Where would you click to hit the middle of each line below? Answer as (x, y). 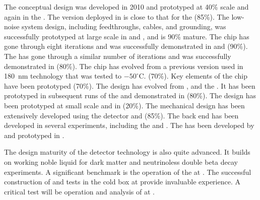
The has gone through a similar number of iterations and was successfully (118, 56)
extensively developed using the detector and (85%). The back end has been (121, 115)
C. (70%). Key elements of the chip (193, 76)
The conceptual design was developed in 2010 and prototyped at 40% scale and (126, 7)
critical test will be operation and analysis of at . (79, 191)
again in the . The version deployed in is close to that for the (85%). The (117, 16)
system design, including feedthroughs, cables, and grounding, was (124, 26)
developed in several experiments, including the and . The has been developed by (129, 125)
